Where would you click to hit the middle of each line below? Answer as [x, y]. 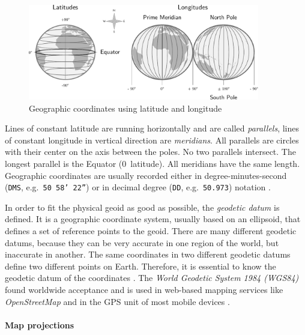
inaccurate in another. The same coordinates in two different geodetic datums [148, 254]
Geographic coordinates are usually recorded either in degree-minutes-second [146, 175]
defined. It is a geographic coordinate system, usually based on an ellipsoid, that [153, 219]
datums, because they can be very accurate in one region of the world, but [142, 242]
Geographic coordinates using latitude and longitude [125, 108]
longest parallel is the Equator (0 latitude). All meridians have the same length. [152, 163]
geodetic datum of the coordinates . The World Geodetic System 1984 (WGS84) [152, 278]
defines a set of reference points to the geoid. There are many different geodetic [151, 231]
